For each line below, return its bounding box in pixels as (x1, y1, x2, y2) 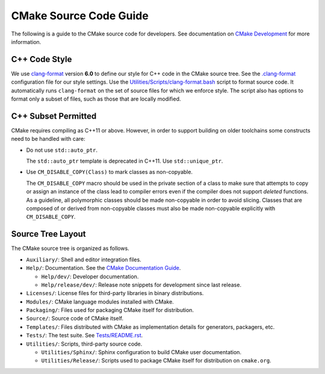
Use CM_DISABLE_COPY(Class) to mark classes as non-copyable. (26, 169, 193, 176)
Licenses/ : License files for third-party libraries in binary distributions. (26, 290, 204, 297)
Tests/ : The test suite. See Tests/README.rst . (26, 332, 143, 339)
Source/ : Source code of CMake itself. (26, 315, 123, 322)
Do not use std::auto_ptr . (26, 146, 98, 154)
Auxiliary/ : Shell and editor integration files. (26, 256, 141, 263)
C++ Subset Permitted (11, 111, 97, 121)
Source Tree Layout (11, 229, 87, 239)
